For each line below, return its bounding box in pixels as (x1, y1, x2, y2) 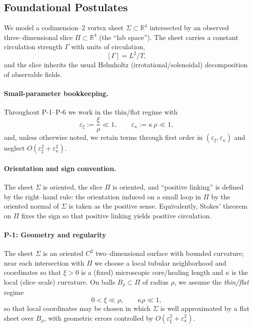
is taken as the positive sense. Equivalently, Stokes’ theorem (69, 201, 248, 211)
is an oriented (43, 248, 84, 258)
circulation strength (4, 41, 62, 52)
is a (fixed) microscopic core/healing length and (81, 267, 223, 277)
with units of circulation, (71, 41, 145, 52)
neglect (4, 143, 25, 153)
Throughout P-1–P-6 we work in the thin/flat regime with (4, 107, 178, 117)
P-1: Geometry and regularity (4, 229, 106, 239)
